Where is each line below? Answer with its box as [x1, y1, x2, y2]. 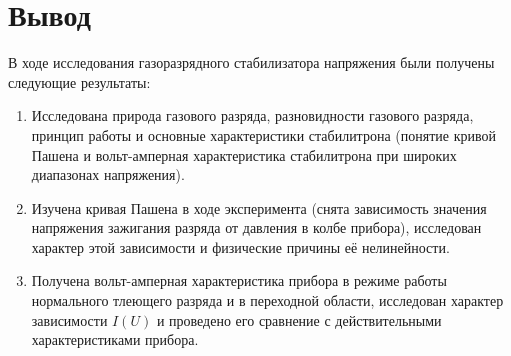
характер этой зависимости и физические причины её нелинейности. [31, 236, 450, 257]
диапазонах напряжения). [31, 164, 185, 185]
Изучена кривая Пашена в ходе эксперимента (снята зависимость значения [31, 197, 487, 218]
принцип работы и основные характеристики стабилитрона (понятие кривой [31, 124, 496, 145]
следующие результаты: [8, 71, 151, 92]
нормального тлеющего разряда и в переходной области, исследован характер [31, 290, 504, 311]
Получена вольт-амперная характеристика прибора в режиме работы [31, 270, 447, 291]
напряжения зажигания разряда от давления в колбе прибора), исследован [31, 217, 482, 238]
